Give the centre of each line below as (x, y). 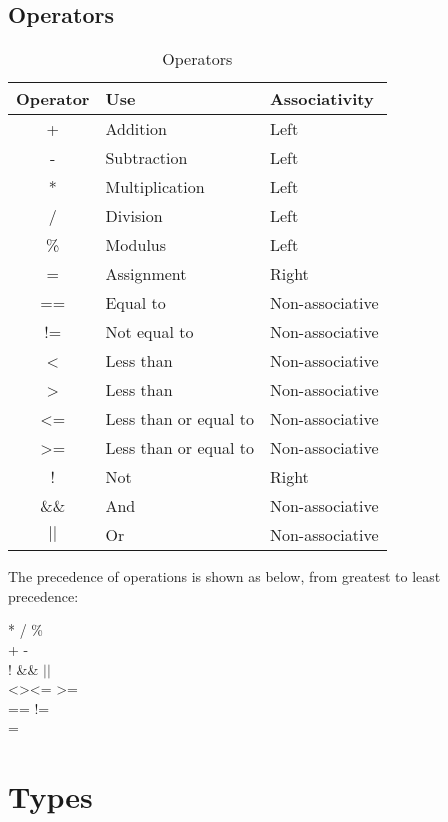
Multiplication (155, 187)
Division (134, 216)
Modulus (136, 245)
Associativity (321, 99)
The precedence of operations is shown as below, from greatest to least (224, 576)
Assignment (146, 274)
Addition (136, 129)
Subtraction (146, 158)
